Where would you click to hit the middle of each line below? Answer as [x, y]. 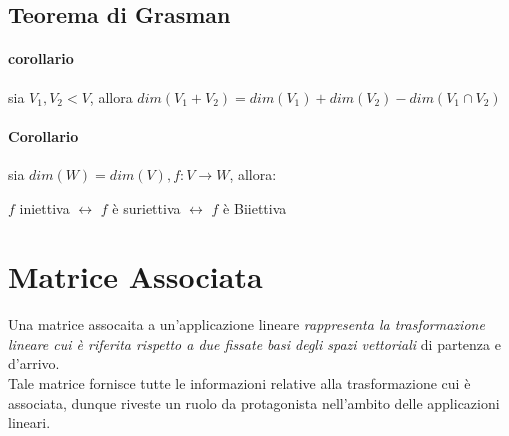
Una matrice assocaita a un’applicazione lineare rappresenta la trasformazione [246, 324]
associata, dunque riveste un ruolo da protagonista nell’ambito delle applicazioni [254, 402]
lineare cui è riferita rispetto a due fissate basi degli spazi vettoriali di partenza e [254, 343]
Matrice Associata [135, 276]
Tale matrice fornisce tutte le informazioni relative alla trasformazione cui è [239, 383]
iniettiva [44, 207]
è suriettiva [146, 207]
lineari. [29, 422]
